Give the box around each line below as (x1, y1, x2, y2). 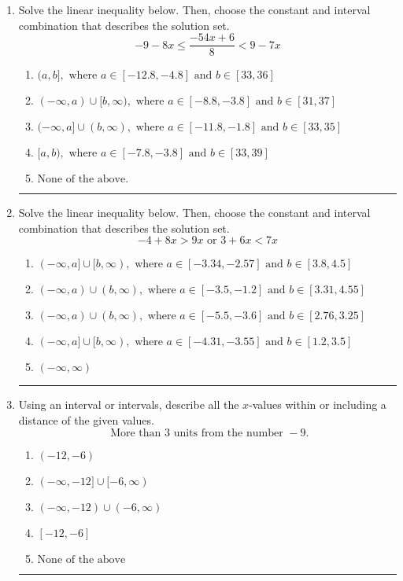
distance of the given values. (18, 412, 154, 428)
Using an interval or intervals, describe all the (18, 396, 239, 413)
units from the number (173, 427, 283, 439)
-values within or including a (249, 396, 386, 413)
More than (110, 427, 161, 439)
